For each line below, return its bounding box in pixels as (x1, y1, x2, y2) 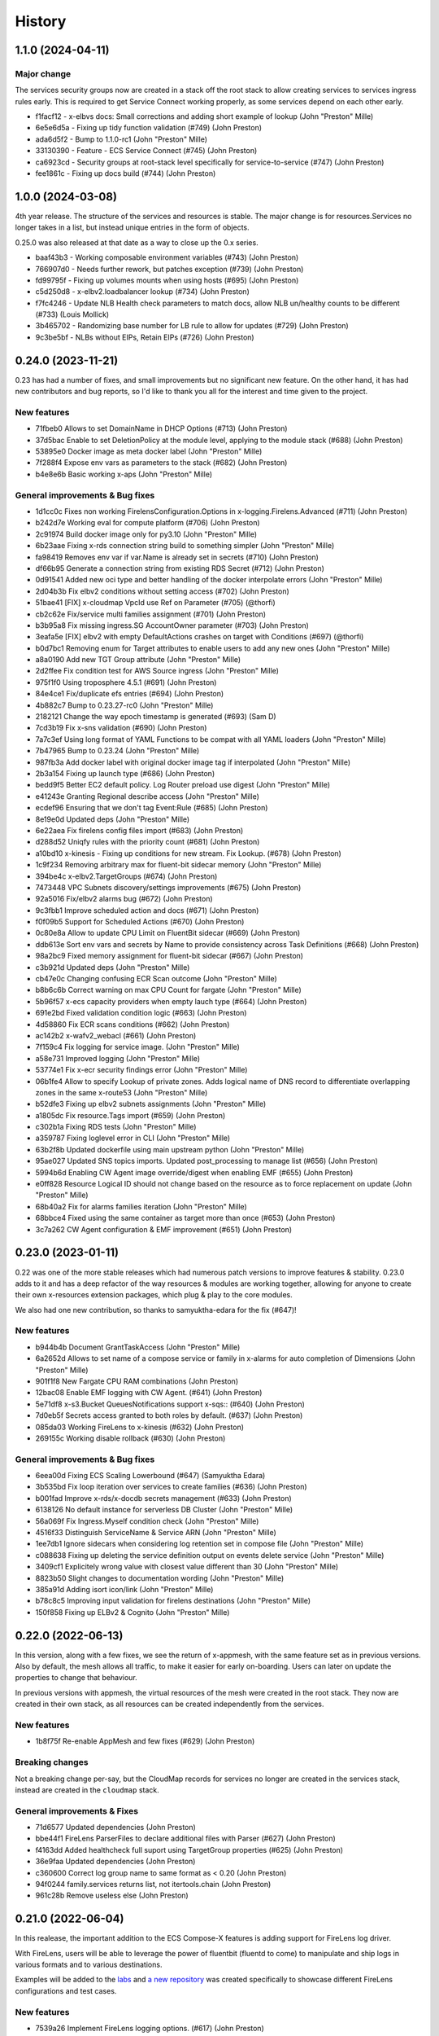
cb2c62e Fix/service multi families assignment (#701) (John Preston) (35, 609, 267, 619)
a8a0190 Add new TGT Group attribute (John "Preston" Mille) (35, 655, 241, 665)
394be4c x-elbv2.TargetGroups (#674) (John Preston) (35, 871, 218, 881)
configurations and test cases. (15, 1986, 117, 1995)
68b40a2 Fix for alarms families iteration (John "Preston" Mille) (35, 1201, 247, 1211)
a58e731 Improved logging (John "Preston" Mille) (35, 1053, 201, 1063)
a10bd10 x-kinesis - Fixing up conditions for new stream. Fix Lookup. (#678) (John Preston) (35, 848, 341, 858)
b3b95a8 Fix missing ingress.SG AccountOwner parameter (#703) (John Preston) (35, 620, 309, 630)
